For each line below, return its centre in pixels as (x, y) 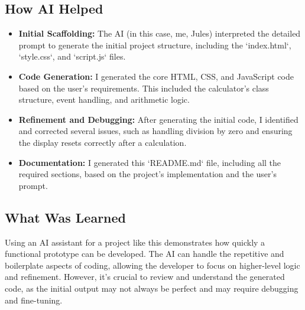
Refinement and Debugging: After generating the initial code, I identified (158, 119)
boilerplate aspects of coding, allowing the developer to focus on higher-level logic (152, 265)
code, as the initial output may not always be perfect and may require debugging (152, 288)
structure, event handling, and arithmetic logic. (104, 99)
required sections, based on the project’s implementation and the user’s (147, 174)
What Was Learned (66, 217)
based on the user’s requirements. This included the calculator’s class (144, 88)
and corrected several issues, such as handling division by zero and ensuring (155, 131)
